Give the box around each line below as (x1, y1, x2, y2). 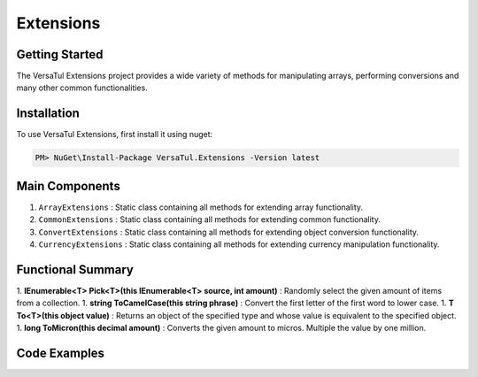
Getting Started (16, 47, 104, 62)
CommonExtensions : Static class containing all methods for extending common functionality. (38, 214, 381, 225)
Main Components (16, 178, 121, 194)
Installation (16, 106, 80, 121)
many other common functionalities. (16, 82, 148, 93)
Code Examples (16, 345, 105, 360)
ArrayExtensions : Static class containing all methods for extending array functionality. (38, 202, 363, 212)
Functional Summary (16, 262, 135, 277)
